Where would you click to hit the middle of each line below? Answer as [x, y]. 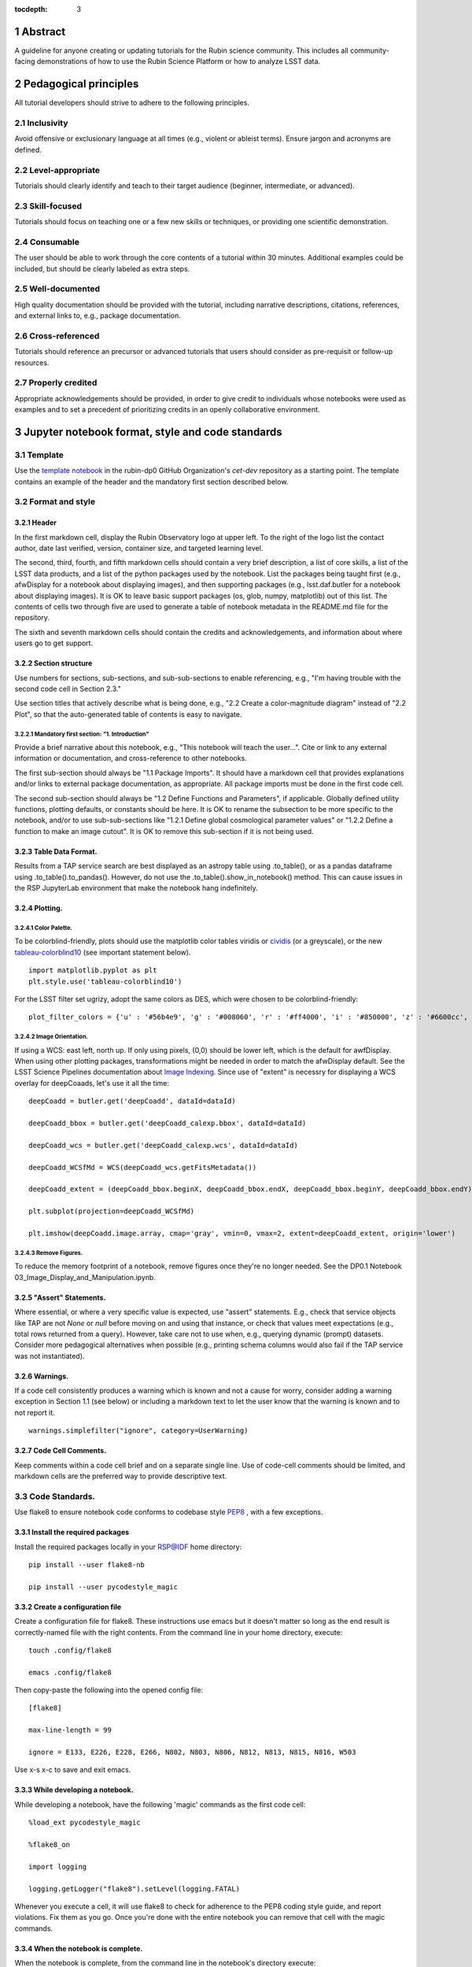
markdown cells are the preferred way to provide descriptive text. [121, 1476]
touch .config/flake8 [70, 1650]
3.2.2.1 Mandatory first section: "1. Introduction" [82, 734]
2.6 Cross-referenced [57, 336]
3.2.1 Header [35, 522]
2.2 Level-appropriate [57, 170]
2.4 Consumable [47, 242]
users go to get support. [54, 643]
